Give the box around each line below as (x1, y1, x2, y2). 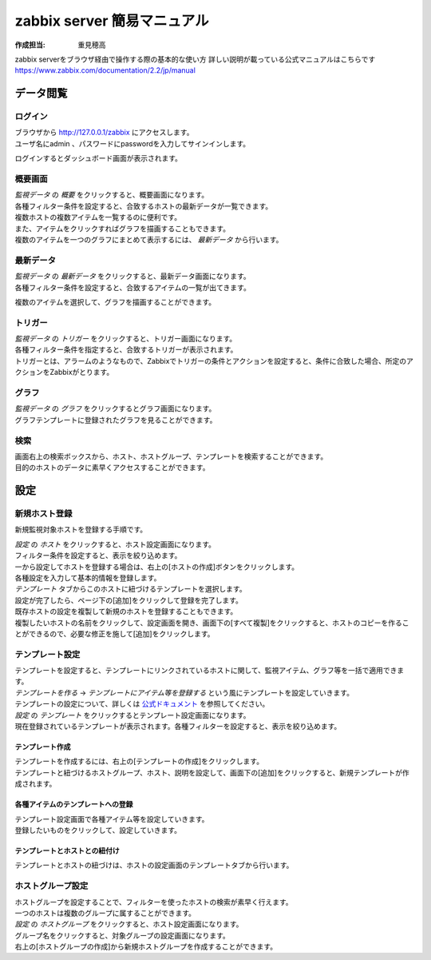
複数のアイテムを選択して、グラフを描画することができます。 (14, 297, 216, 307)
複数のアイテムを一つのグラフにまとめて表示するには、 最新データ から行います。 (14, 234, 283, 244)
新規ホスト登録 (14, 508, 73, 520)
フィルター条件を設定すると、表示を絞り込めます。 (14, 551, 182, 560)
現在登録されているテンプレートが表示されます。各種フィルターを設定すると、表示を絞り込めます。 (14, 722, 342, 731)
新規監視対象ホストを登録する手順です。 (14, 524, 148, 535)
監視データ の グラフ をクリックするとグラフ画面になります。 (14, 404, 216, 413)
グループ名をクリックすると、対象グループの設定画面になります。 (14, 930, 231, 940)
